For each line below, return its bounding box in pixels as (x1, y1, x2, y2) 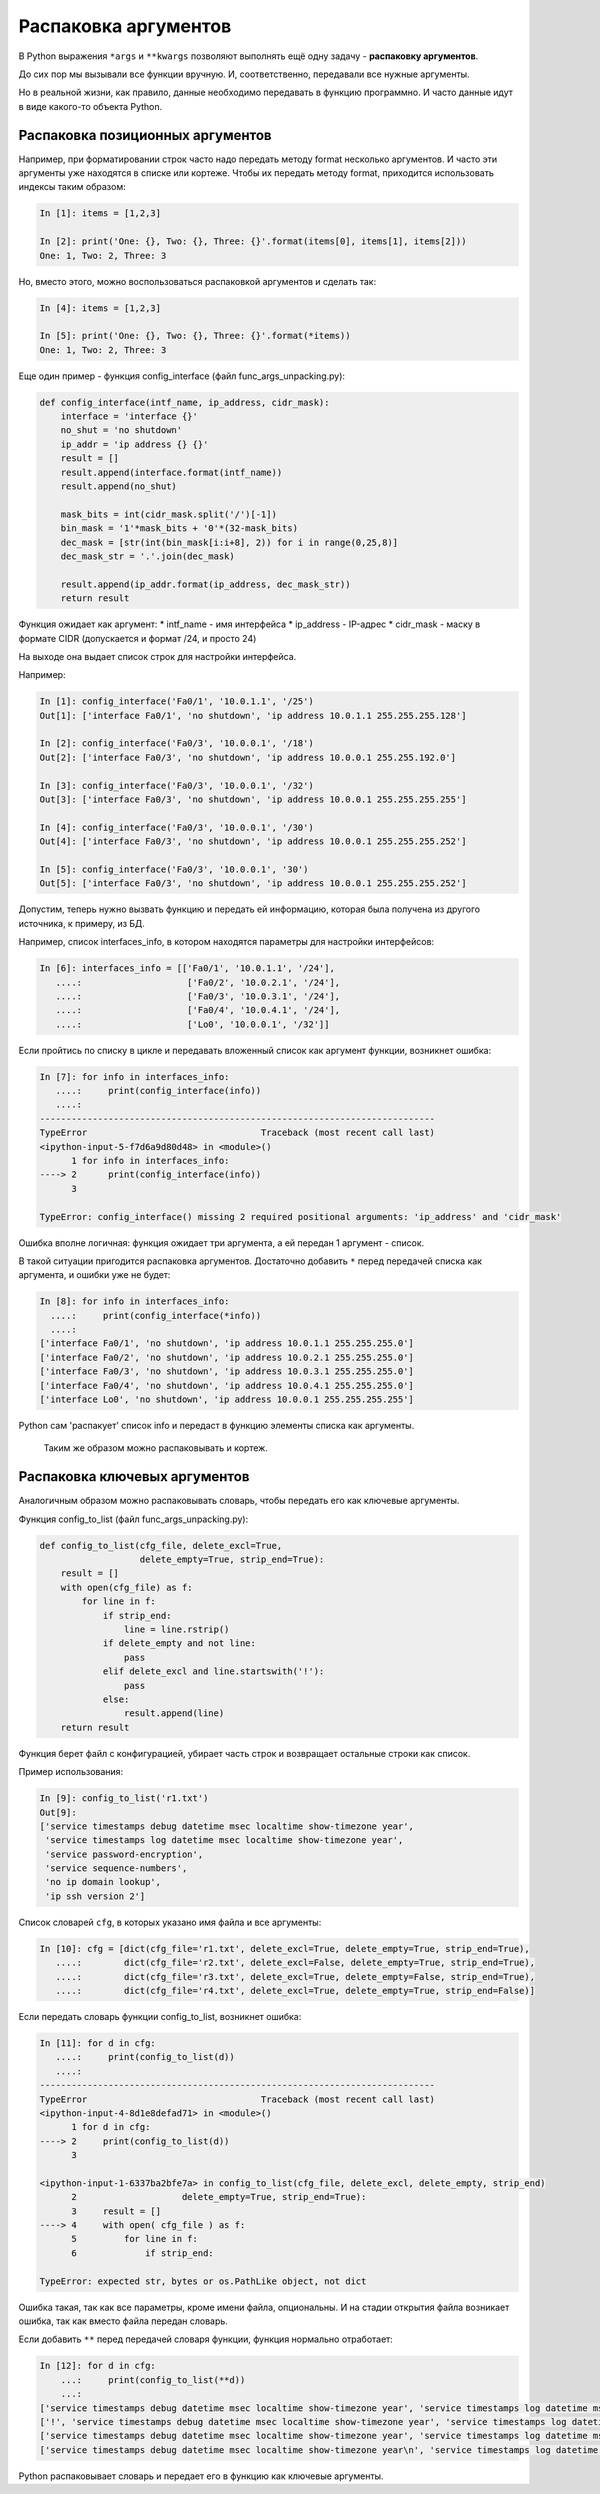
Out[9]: (39, 1806, 77, 1818)
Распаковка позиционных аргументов (18, 126, 272, 144)
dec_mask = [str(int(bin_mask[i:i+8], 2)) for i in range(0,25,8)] (60, 536, 399, 548)
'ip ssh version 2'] (45, 1890, 146, 1902)
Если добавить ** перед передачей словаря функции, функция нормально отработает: (18, 2333, 394, 2345)
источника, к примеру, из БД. (18, 917, 145, 929)
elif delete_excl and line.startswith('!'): (102, 1666, 325, 1677)
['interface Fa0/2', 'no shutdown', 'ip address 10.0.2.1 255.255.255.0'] (39, 1351, 415, 1363)
